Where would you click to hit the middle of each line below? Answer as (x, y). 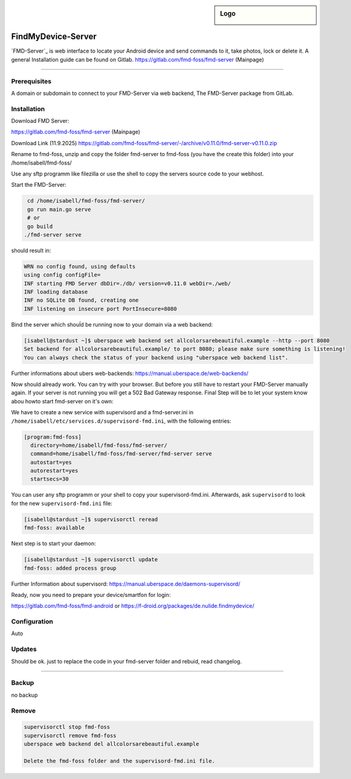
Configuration (32, 622)
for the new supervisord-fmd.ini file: (62, 503)
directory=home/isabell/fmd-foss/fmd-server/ (99, 445)
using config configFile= (62, 275)
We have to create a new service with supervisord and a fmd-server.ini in (102, 412)
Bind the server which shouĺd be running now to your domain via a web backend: (112, 324)
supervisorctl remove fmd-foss (70, 735)
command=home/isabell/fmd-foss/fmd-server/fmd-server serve (121, 454)
